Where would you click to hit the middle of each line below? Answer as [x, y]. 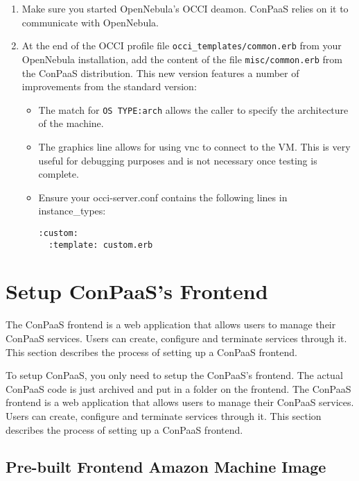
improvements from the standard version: [109, 86]
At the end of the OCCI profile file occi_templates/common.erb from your [182, 45]
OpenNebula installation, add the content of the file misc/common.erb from [182, 59]
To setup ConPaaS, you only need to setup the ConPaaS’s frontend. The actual [174, 375]
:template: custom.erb [100, 245]
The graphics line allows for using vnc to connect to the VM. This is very [194, 146]
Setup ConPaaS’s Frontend [137, 291]
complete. [59, 174]
